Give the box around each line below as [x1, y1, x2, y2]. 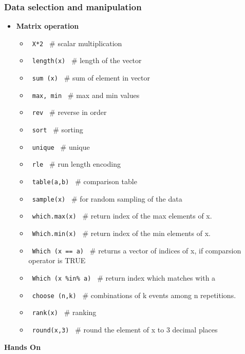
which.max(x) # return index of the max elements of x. [32, 210, 212, 221]
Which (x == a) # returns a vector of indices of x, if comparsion [32, 245, 241, 255]
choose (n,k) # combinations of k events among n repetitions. [32, 289, 236, 300]
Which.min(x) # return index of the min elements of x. [32, 228, 211, 239]
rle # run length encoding [32, 159, 121, 169]
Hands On [4, 341, 41, 352]
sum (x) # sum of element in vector [32, 72, 150, 83]
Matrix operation [16, 21, 79, 31]
